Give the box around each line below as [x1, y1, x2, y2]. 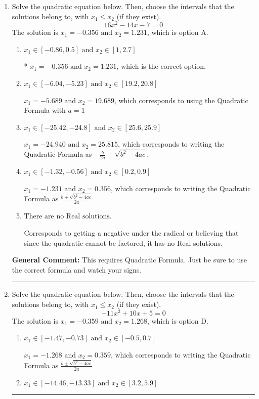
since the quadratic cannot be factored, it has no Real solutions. [24, 237, 223, 248]
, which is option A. [147, 27, 208, 37]
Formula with [24, 105, 66, 115]
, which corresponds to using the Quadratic [114, 95, 248, 105]
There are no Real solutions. [24, 213, 112, 220]
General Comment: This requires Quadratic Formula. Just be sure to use [12, 254, 247, 265]
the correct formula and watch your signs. [12, 264, 142, 275]
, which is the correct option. [116, 61, 206, 71]
